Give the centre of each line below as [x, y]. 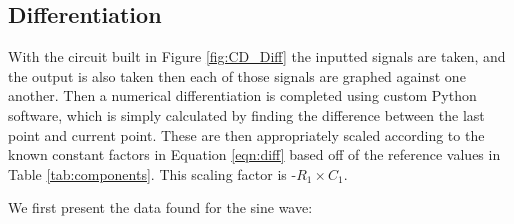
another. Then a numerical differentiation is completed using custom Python [242, 95]
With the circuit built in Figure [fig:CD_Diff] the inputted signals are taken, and [257, 56]
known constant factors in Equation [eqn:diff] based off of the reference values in [254, 154]
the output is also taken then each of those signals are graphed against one [237, 75]
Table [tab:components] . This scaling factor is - [152, 173]
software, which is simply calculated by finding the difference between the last [246, 114]
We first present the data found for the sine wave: [160, 207]
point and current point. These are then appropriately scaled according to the [246, 134]
